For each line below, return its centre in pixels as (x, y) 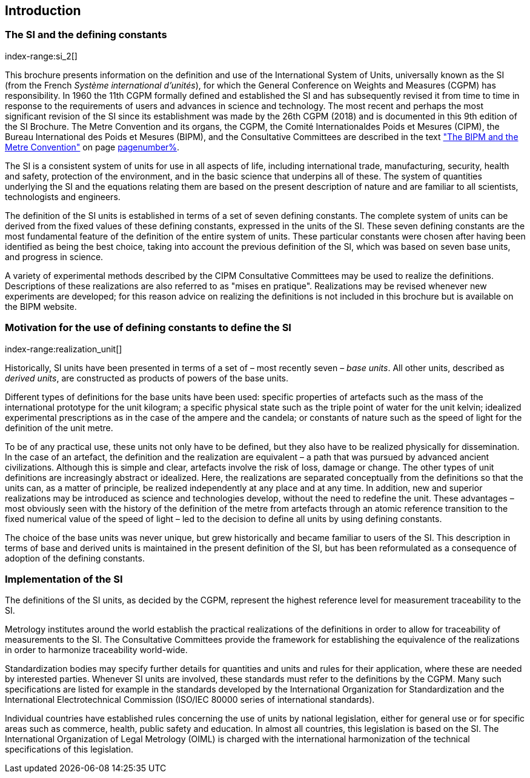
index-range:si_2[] (41, 56)
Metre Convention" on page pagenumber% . (92, 147)
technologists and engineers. (63, 196)
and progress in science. (54, 257)
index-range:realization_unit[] (64, 349)
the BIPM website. (41, 306)
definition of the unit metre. (59, 428)
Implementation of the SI (64, 579)
